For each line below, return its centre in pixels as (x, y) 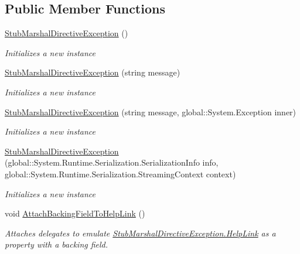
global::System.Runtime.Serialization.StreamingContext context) (120, 174)
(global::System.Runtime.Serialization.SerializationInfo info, (112, 162)
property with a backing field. (57, 244)
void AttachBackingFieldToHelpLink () (75, 213)
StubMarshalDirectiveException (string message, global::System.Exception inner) (151, 111)
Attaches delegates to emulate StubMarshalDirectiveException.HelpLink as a (140, 233)
